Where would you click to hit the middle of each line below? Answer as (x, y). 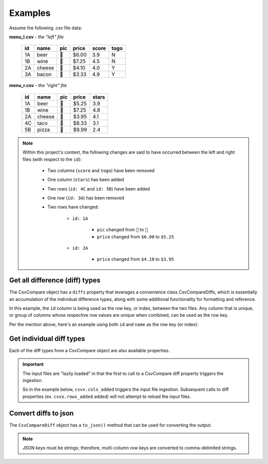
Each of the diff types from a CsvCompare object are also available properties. (89, 350)
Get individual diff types (47, 338)
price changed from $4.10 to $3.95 (135, 259)
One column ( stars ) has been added (86, 180)
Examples (30, 13)
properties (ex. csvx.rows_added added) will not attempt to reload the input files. (107, 396)
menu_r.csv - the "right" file (38, 86)
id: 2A (80, 248)
